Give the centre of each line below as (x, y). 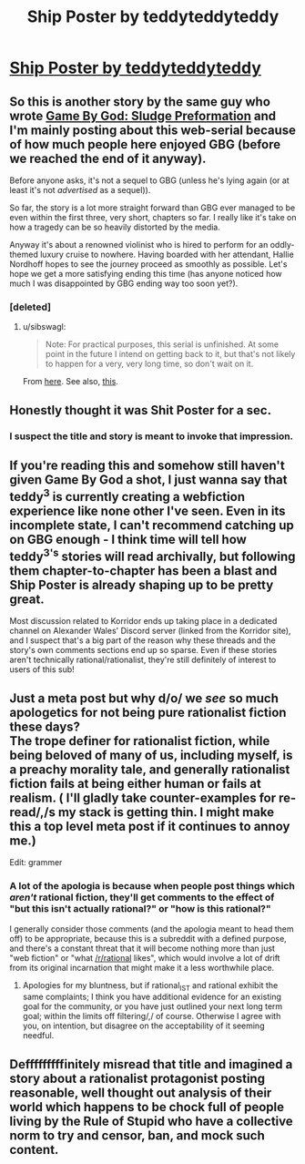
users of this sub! (42, 669)
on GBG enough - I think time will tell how (128, 540)
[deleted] (30, 307)
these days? (45, 726)
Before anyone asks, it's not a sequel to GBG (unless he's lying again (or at (149, 180)
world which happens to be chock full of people (147, 1107)
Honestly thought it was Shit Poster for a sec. (140, 410)
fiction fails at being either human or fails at (135, 784)
